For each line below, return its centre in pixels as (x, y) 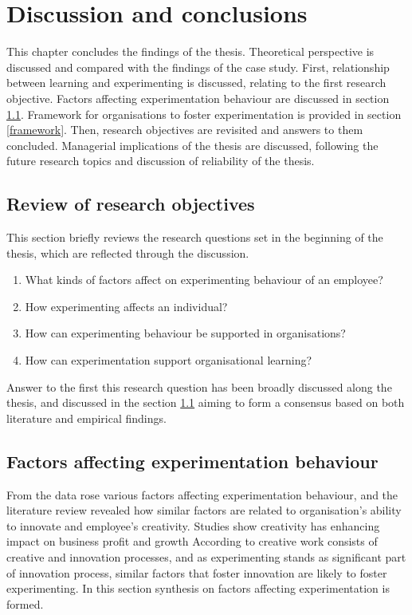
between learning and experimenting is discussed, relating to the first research (196, 83)
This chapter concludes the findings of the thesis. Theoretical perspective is (190, 51)
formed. (25, 603)
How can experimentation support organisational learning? (169, 360)
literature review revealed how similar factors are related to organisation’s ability (204, 510)
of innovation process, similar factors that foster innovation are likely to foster (197, 572)
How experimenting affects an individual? (126, 306)
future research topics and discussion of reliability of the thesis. (161, 161)
